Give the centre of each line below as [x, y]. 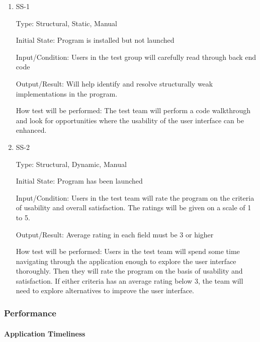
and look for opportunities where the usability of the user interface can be [130, 120]
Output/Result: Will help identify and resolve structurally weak [114, 83]
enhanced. [31, 130]
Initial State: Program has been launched [79, 181]
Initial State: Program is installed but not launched [95, 40]
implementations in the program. [67, 93]
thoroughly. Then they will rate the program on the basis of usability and [129, 271]
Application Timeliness [45, 333]
